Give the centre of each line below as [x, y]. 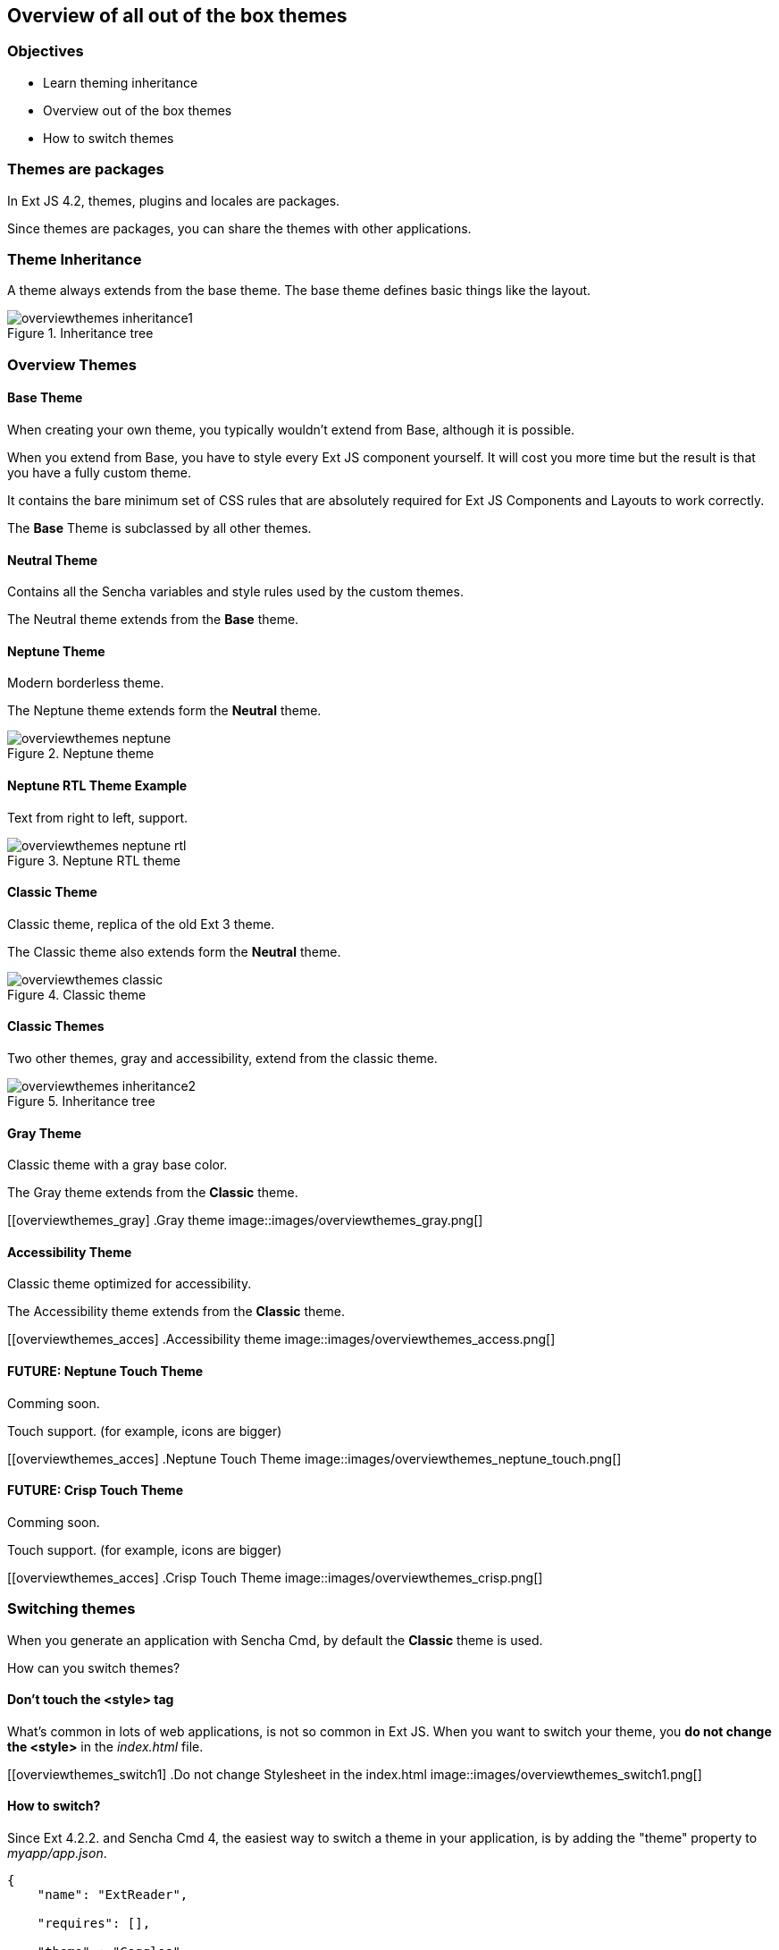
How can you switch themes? [94, 1667]
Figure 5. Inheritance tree [81, 1101]
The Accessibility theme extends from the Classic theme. [176, 1312]
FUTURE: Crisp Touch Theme [95, 1490]
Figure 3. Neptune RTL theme [94, 860]
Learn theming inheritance [121, 82]
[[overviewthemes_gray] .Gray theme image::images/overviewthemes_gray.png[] [245, 1220]
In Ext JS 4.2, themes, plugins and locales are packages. [174, 200]
